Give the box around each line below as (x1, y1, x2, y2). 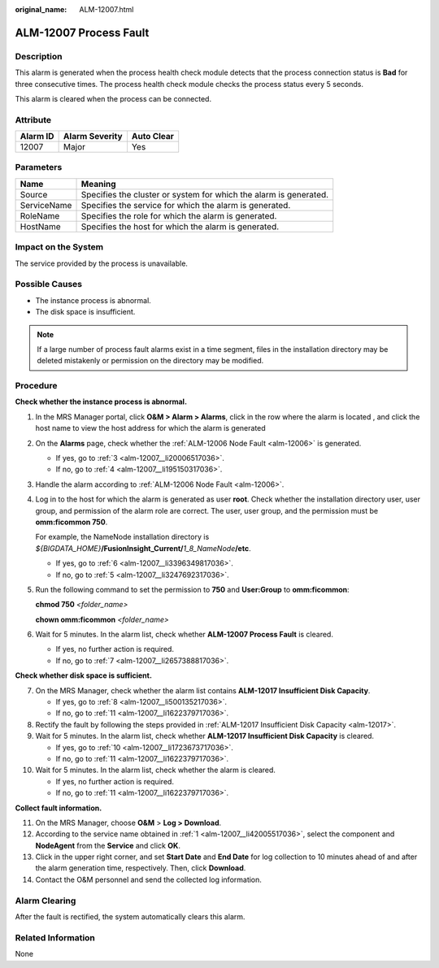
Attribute (15, 114, 52, 125)
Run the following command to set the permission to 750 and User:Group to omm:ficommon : (35, 584, 350, 594)
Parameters (15, 162, 63, 173)
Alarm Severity (63, 131, 123, 142)
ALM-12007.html (79, 5, 134, 14)
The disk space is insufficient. (35, 307, 136, 317)
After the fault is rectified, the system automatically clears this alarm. (15, 912, 246, 922)
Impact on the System (15, 241, 104, 253)
